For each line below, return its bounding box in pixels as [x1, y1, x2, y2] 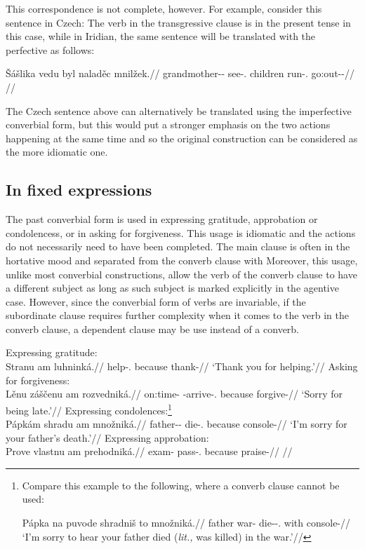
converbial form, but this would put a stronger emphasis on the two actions [6, 117, 331, 132]
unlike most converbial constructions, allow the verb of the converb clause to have [6, 266, 357, 281]
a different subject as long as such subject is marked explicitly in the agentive [6, 280, 339, 295]
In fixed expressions [6, 179, 152, 201]
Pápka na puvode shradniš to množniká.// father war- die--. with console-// [22, 515, 351, 530]
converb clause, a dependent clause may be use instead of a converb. [6, 321, 300, 336]
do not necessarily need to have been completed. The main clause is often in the [6, 239, 350, 254]
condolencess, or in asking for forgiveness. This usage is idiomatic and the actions [6, 225, 356, 240]
